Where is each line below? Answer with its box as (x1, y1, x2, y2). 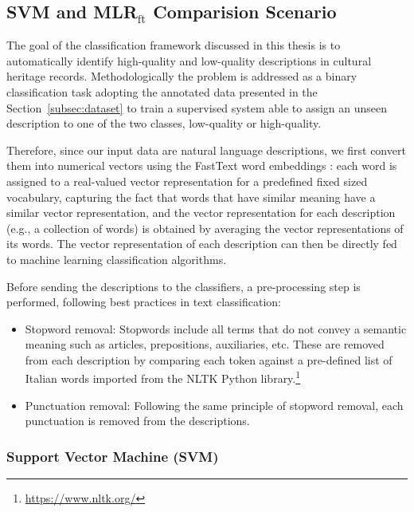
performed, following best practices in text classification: (6, 293, 281, 310)
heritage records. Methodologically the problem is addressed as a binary (6, 68, 357, 85)
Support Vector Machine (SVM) (6, 446, 219, 466)
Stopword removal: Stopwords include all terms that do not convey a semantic (25, 320, 407, 337)
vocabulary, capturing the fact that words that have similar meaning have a (6, 188, 376, 205)
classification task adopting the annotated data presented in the (6, 83, 318, 100)
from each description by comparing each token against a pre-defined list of (25, 351, 393, 368)
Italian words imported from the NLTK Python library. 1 (25, 368, 301, 387)
